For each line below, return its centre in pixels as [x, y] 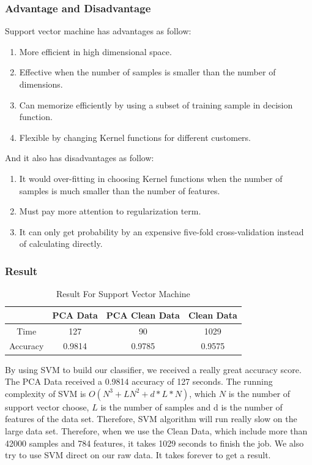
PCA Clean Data [143, 315]
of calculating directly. [61, 244]
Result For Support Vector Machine [123, 294]
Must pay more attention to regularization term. [110, 211]
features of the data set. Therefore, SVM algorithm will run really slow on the [151, 419]
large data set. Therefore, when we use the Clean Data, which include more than [156, 430]
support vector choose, [47, 406]
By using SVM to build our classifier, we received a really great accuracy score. [153, 369]
